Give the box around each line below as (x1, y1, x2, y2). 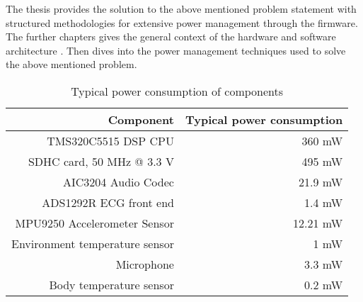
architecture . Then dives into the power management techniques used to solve (6, 43, 346, 57)
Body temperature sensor (49, 276, 174, 293)
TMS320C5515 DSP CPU (47, 132, 174, 149)
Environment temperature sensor (11, 235, 174, 252)
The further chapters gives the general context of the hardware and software (6, 29, 336, 44)
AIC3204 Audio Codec (63, 173, 174, 190)
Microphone (115, 255, 174, 272)
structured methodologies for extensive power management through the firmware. (6, 15, 358, 30)
